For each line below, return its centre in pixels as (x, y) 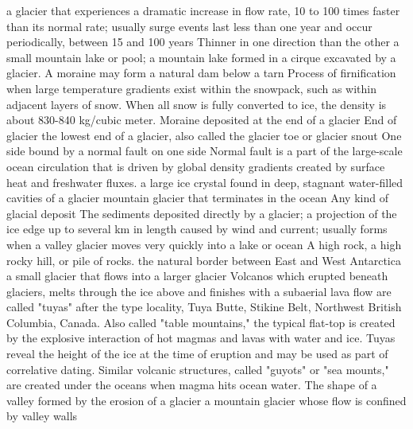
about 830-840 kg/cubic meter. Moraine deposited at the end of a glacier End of (202, 120)
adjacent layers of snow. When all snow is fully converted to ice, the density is (197, 104)
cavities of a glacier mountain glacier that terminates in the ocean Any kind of (197, 198)
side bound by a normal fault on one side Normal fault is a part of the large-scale (205, 151)
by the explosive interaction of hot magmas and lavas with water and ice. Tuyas (201, 338)
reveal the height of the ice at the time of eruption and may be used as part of (197, 354)
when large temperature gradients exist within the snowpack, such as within (192, 88)
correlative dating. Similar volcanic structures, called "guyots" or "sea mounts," (198, 369)
